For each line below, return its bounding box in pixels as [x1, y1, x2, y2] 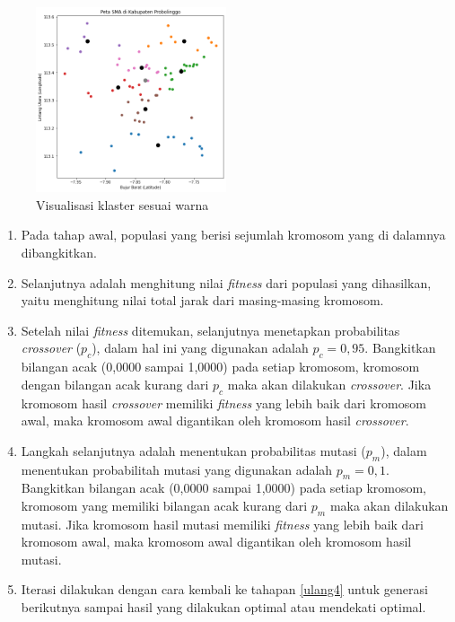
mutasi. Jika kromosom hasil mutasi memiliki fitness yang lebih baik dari [21, 514, 424, 533]
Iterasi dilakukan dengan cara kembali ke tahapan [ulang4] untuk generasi [21, 580, 428, 599]
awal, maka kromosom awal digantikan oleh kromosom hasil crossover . [21, 411, 409, 430]
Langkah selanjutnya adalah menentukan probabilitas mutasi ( [21, 441, 366, 460]
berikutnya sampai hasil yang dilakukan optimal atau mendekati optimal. [21, 598, 426, 617]
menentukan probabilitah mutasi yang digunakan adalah [21, 460, 333, 478]
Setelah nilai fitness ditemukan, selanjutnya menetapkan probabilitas [21, 320, 400, 339]
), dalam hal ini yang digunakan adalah [92, 338, 309, 357]
